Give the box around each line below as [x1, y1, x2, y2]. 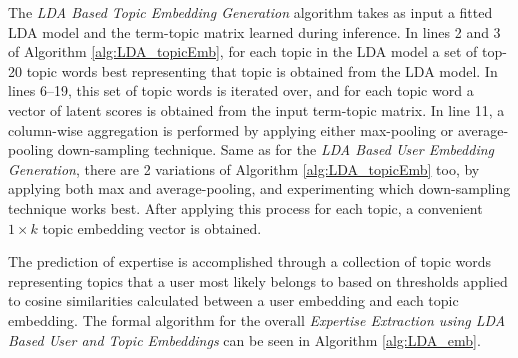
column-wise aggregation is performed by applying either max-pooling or [8, 119, 454, 140]
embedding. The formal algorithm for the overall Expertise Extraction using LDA [8, 309, 506, 330]
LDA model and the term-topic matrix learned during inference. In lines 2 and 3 [8, 21, 501, 42]
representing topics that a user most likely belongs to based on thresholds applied [8, 270, 508, 291]
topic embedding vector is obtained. [42, 217, 262, 238]
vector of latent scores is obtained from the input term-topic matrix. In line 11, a [8, 99, 505, 120]
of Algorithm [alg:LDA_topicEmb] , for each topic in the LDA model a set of [8, 41, 478, 62]
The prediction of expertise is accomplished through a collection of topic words [8, 251, 492, 272]
